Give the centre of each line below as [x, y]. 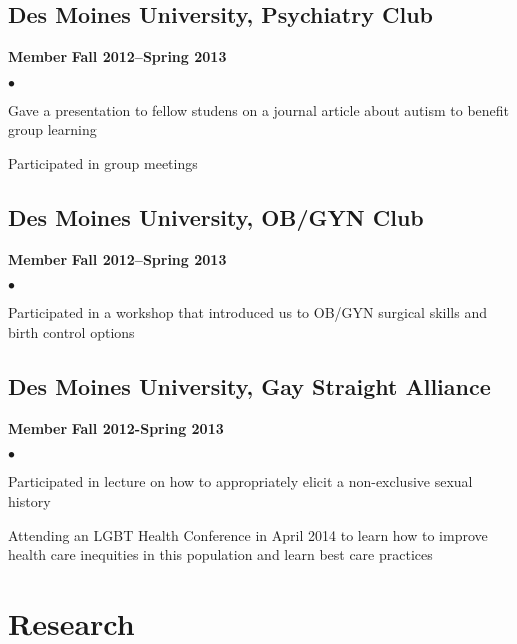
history [29, 500]
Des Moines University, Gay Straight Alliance [249, 385]
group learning [52, 129]
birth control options [71, 331]
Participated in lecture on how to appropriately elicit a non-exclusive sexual [240, 481]
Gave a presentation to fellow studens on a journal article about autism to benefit [259, 109]
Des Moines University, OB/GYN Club [216, 216]
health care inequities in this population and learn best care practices [220, 554]
